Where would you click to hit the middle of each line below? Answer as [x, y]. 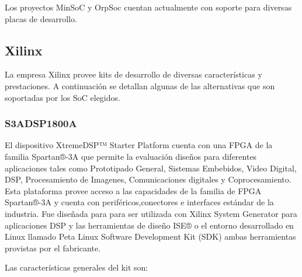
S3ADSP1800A [41, 123]
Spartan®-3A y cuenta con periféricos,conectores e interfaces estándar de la [139, 202]
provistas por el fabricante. [53, 248]
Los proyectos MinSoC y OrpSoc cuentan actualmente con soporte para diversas [148, 7]
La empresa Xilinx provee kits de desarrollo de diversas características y [133, 74]
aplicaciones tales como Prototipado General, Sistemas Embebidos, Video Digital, [151, 168]
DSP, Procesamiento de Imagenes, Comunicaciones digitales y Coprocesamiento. [148, 179]
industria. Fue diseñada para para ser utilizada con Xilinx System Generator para [151, 213]
